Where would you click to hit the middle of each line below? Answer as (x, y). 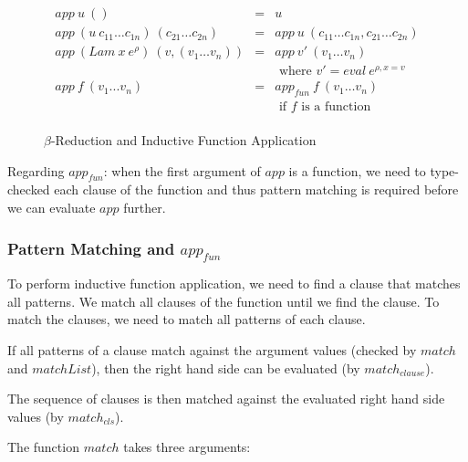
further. (145, 207)
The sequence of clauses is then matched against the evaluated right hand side (226, 399)
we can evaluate (52, 207)
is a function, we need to (357, 170)
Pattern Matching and (91, 248)
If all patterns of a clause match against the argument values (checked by (212, 349)
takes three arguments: (187, 447)
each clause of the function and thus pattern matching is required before (256, 189)
